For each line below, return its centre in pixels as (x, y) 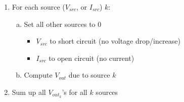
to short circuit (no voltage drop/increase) (115, 41)
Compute (38, 75)
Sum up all (29, 92)
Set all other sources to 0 (63, 24)
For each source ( (38, 7)
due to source (89, 75)
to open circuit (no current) (91, 58)
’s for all (75, 92)
